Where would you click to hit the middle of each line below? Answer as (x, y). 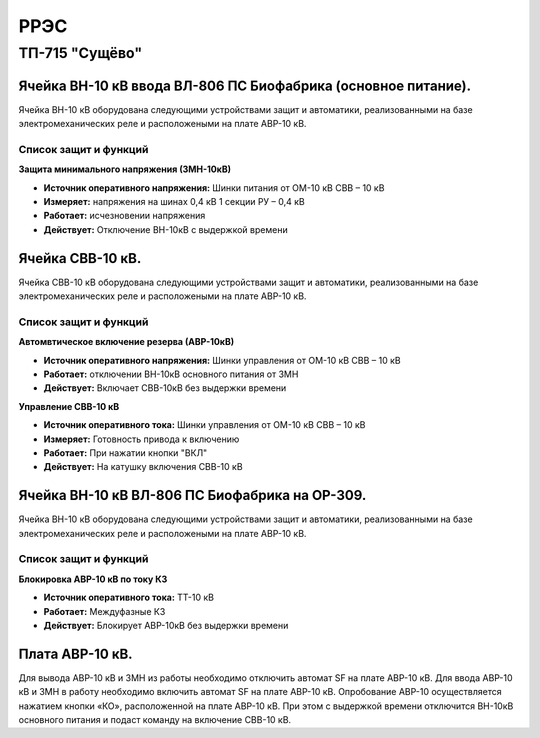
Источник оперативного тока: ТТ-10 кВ (129, 597)
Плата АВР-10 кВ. (76, 653)
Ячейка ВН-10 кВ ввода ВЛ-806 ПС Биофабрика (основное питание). (245, 85)
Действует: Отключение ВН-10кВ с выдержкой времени (166, 229)
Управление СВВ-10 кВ (69, 406)
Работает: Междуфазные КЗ (104, 611)
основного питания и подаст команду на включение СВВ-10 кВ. (155, 720)
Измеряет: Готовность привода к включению (141, 439)
